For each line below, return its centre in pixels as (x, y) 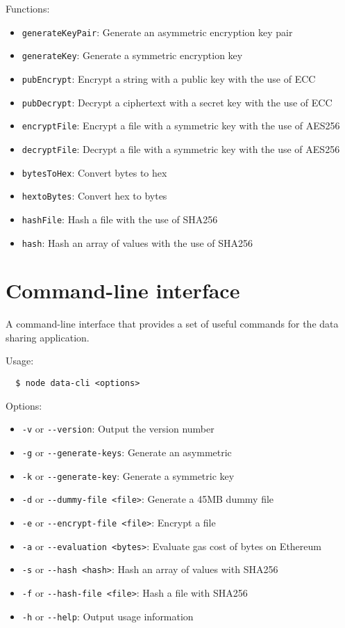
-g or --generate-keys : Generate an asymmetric (127, 452)
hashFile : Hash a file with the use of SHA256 (120, 219)
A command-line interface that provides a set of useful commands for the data (172, 324)
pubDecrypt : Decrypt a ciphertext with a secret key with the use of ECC (177, 102)
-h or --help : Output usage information (108, 616)
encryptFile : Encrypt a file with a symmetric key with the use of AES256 (181, 126)
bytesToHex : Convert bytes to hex (94, 172)
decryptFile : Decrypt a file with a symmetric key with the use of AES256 (181, 148)
